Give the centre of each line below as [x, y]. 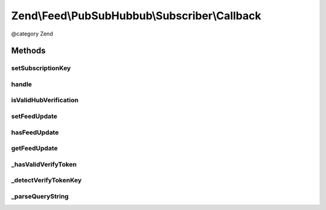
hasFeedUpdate [35, 132]
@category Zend [32, 34]
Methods [28, 51]
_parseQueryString [40, 196]
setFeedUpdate [34, 116]
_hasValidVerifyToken [44, 164]
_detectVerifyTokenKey [46, 181]
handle [22, 84]
